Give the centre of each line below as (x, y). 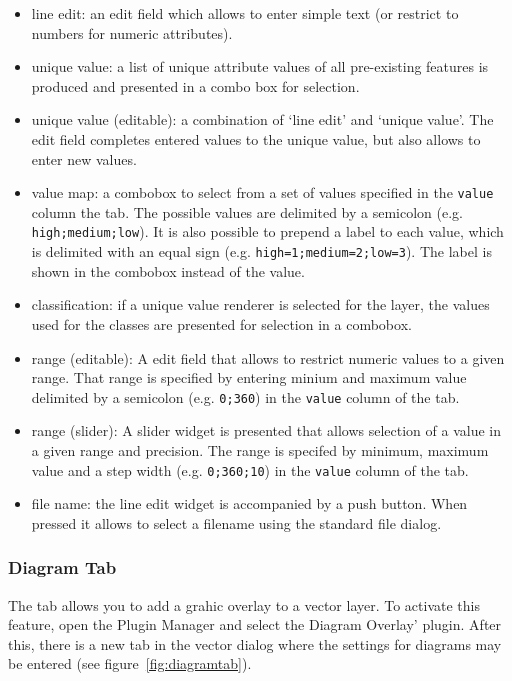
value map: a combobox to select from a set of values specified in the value (262, 192)
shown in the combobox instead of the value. (168, 270)
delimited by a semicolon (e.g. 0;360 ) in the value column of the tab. (245, 396)
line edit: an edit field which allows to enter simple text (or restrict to (245, 13)
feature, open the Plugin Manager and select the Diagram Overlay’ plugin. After (255, 624)
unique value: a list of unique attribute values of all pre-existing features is (260, 66)
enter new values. (84, 158)
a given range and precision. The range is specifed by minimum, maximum (260, 449)
